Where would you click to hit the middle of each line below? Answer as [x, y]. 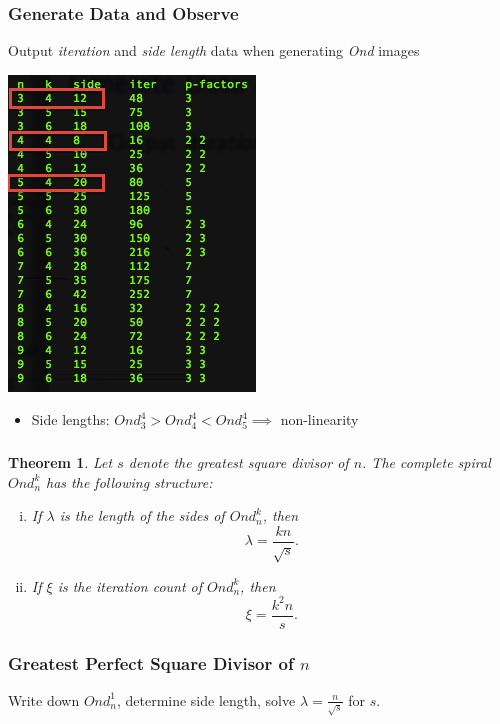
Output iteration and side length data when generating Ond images [214, 50]
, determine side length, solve [206, 699]
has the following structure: [129, 481]
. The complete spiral [426, 461]
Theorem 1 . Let [60, 461]
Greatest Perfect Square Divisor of [151, 662]
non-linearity [319, 419]
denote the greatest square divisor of [238, 461]
